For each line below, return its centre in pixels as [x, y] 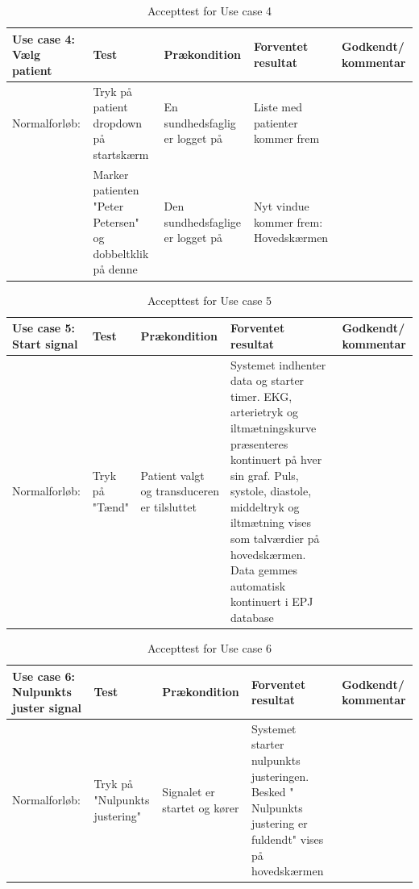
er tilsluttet [168, 506]
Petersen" [116, 221]
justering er [279, 823]
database [252, 618]
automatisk [258, 585]
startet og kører [201, 807]
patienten [116, 190]
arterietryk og [264, 412]
